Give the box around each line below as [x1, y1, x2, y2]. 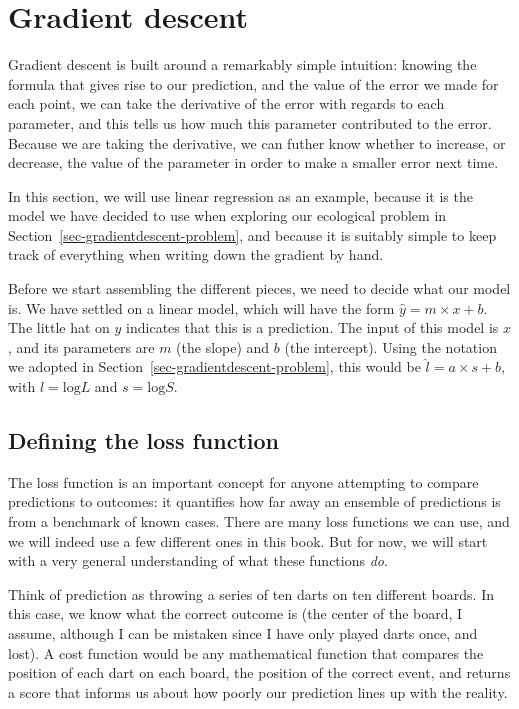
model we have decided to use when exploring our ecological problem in [8, 205, 447, 226]
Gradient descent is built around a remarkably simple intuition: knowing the [8, 54, 477, 75]
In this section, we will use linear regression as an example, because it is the [8, 185, 473, 206]
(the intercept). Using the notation [284, 336, 497, 357]
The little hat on [8, 317, 110, 338]
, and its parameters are [8, 336, 155, 357]
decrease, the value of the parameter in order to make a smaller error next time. [8, 152, 499, 173]
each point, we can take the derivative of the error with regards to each [8, 93, 445, 114]
